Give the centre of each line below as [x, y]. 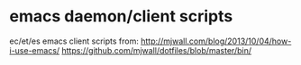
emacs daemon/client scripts [121, 16]
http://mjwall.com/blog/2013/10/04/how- [216, 41]
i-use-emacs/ [35, 50]
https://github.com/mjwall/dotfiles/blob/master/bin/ [157, 50]
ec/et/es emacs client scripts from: [74, 41]
